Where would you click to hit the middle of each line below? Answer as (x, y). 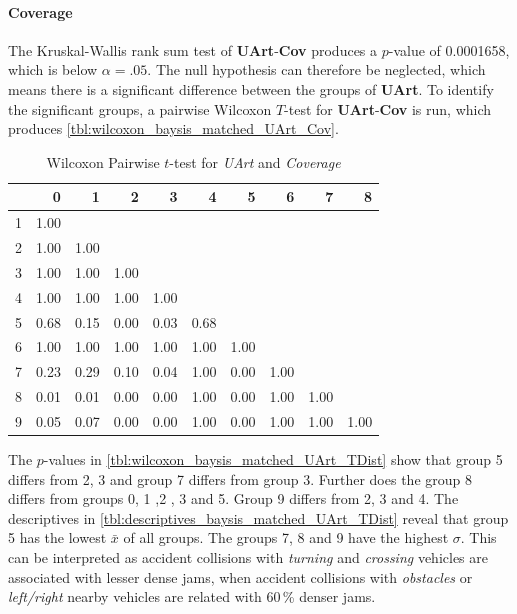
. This (478, 537)
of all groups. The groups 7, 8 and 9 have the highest (286, 537)
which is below (53, 69)
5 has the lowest (57, 537)
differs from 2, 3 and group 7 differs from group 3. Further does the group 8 (240, 478)
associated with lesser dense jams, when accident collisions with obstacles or (240, 576)
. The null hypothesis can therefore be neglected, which (316, 69)
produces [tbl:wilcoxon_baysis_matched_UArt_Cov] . (173, 128)
